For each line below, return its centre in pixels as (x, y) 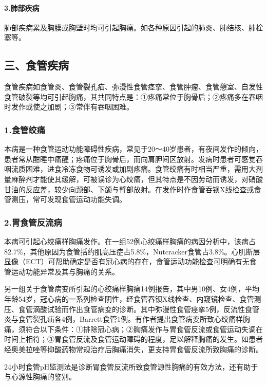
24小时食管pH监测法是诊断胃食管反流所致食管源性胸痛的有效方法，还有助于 (131, 366)
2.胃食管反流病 (33, 222)
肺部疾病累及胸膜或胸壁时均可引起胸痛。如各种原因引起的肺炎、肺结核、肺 (130, 27)
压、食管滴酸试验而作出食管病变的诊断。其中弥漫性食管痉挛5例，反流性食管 (132, 309)
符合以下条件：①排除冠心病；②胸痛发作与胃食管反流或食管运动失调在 (144, 329)
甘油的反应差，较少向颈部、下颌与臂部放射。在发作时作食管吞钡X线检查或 (129, 189)
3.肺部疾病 (22, 7)
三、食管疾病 (36, 65)
